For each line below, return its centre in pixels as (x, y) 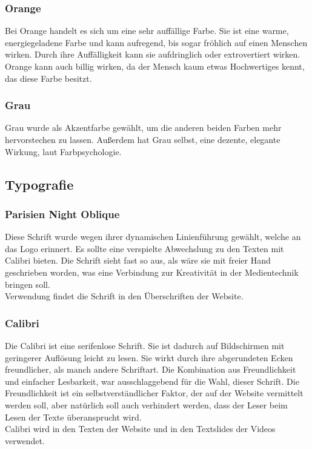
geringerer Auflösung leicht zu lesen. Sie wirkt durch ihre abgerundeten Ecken (149, 357)
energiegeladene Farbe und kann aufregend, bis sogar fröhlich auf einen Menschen (156, 42)
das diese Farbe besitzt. (48, 78)
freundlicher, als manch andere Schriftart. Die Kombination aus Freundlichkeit (151, 369)
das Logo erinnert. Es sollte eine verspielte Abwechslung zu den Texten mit (144, 248)
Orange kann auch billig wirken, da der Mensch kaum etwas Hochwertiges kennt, (155, 66)
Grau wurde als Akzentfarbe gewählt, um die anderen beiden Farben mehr (143, 128)
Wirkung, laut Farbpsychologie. (63, 151)
